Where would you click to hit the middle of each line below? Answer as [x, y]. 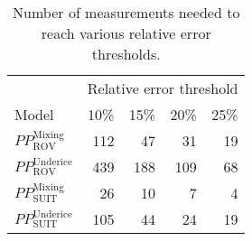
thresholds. [126, 54]
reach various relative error [126, 33]
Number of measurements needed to [126, 12]
